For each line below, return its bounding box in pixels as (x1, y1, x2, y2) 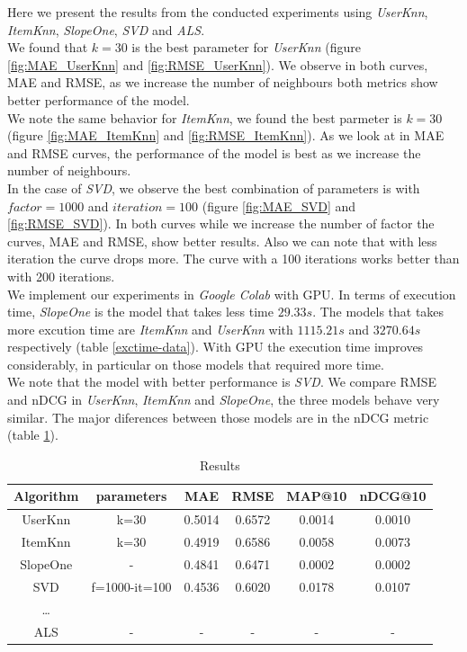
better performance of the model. (7, 90, 190, 109)
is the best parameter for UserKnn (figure (131, 38, 361, 57)
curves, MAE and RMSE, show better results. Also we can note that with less (7, 231, 437, 250)
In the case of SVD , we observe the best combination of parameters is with (7, 178, 420, 197)
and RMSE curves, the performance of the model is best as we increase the (7, 143, 421, 162)
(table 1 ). (7, 425, 58, 444)
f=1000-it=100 (91, 576, 172, 595)
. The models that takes (312, 302, 445, 321)
